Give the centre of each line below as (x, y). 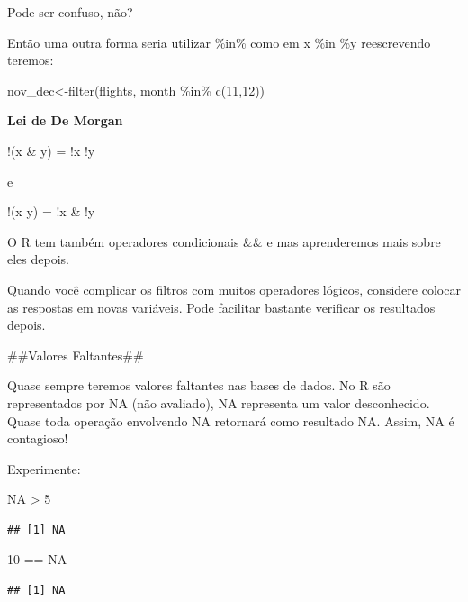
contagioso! (38, 438)
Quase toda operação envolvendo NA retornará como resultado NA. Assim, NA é (231, 420)
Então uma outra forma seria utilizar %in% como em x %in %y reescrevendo (219, 42)
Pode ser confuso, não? (70, 12)
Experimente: (44, 468)
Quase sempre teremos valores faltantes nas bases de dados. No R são (199, 385)
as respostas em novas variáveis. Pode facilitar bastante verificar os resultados (221, 307)
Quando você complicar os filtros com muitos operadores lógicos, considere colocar (234, 289)
